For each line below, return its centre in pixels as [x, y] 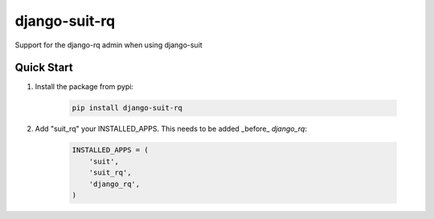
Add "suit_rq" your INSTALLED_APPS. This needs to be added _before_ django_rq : [171, 129]
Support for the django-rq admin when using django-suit [108, 45]
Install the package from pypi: [84, 87]
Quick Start [44, 68]
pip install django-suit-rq [127, 108]
